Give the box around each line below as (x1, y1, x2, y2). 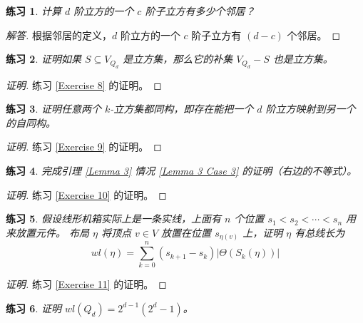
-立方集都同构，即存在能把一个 (110, 101, 254, 116)
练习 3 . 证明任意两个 (6, 101, 101, 116)
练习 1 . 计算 (6, 4, 61, 18)
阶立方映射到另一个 (265, 101, 356, 116)
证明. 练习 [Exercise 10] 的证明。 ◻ (6, 187, 167, 202)
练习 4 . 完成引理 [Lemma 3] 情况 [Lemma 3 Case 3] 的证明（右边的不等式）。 (6, 163, 357, 178)
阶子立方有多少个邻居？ (145, 4, 255, 18)
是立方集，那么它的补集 (123, 51, 233, 66)
